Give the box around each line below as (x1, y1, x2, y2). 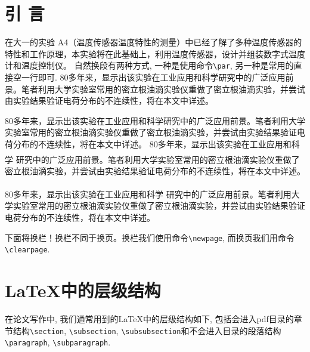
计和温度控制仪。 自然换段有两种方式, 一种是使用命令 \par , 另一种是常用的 (5, 59, 294, 72)
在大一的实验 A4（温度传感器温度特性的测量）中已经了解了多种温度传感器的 (5, 36, 302, 48)
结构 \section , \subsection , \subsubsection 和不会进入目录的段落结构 (13, 324, 281, 336)
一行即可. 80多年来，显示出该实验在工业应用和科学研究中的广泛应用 (21, 70, 286, 83)
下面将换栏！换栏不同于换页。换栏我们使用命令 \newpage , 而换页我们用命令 (5, 231, 294, 243)
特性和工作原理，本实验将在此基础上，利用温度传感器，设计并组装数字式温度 (5, 47, 305, 60)
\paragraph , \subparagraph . (5, 336, 111, 348)
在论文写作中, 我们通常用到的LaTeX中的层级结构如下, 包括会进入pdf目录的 (5, 313, 294, 325)
